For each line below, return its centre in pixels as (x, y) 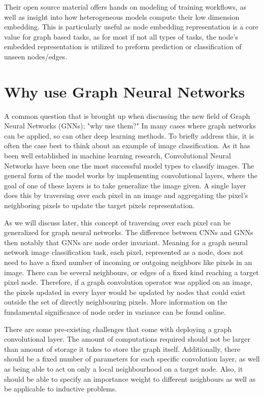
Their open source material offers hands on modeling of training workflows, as (125, 7)
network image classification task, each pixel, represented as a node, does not (124, 252)
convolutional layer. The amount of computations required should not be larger (127, 339)
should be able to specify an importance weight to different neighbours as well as (130, 378)
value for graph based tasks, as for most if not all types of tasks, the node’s (121, 36)
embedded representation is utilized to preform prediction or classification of (123, 46)
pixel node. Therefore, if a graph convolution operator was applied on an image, (128, 282)
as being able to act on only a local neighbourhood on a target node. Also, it (124, 368)
